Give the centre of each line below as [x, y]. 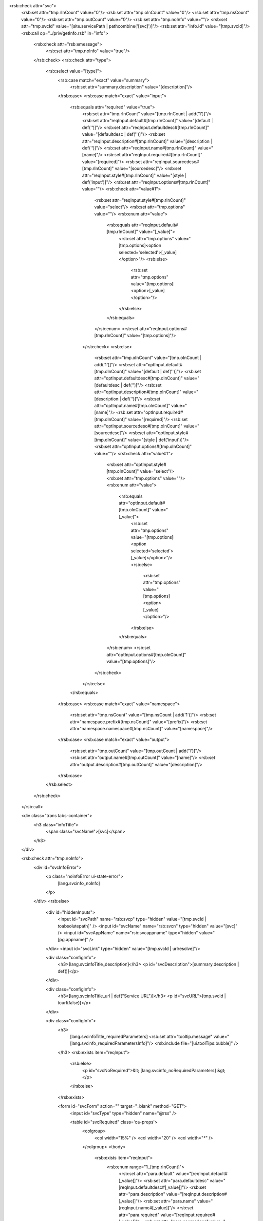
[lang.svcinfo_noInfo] [79, 883]
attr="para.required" [139, 1215]
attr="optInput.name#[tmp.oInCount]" [132, 405]
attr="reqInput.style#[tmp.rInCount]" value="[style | [134, 175]
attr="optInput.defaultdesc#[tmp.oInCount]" [139, 378]
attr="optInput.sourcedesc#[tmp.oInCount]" [138, 426]
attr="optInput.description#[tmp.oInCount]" [138, 392]
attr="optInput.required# [158, 412]
